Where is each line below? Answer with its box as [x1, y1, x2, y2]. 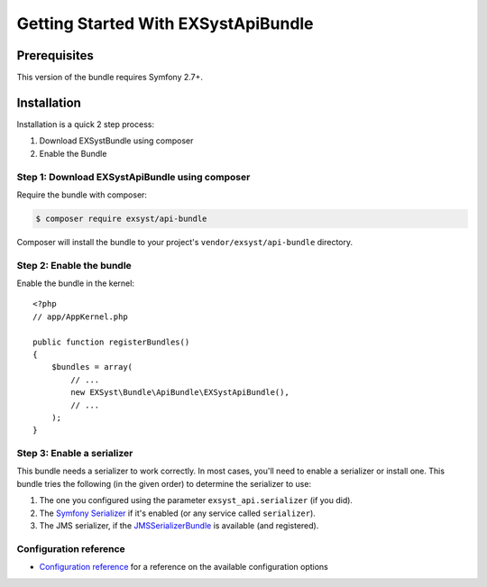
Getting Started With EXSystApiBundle [16, 14, 315, 33]
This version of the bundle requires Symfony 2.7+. [16, 72, 203, 83]
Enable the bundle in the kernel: [16, 278, 135, 289]
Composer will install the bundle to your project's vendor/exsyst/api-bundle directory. [16, 236, 354, 247]
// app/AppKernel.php [32, 311, 128, 322]
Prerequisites [16, 48, 94, 63]
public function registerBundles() [32, 336, 190, 347]
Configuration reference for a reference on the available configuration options [39, 562, 329, 573]
